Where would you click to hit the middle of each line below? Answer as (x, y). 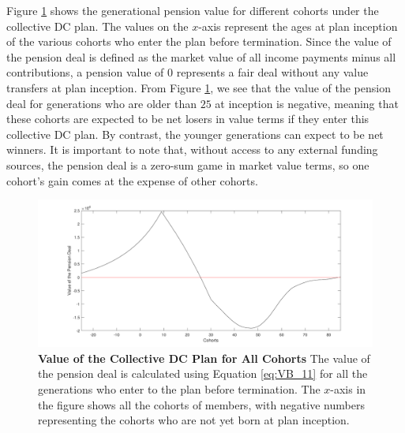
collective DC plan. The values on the (97, 26)
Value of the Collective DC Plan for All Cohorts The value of (204, 358)
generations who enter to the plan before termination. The (179, 389)
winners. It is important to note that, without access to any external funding (192, 149)
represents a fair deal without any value (272, 72)
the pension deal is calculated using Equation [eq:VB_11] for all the (203, 373)
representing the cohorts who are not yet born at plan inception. (194, 420)
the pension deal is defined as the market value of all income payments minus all (201, 56)
